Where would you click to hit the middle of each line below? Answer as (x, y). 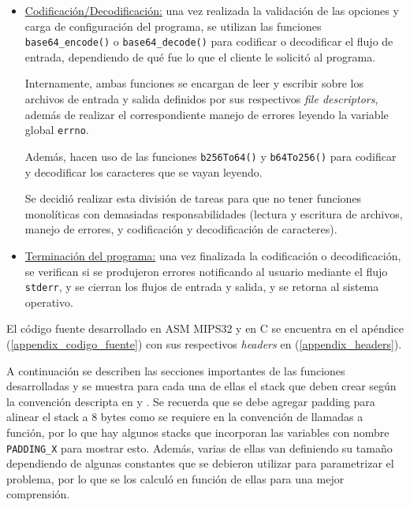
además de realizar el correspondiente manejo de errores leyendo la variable (207, 114)
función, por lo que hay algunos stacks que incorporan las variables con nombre (198, 432)
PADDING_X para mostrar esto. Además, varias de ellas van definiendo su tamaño (199, 447)
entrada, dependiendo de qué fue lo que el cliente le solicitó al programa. (200, 56)
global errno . (57, 130)
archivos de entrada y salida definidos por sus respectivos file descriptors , (201, 99)
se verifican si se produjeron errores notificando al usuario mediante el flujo (206, 271)
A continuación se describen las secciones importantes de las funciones (176, 370)
